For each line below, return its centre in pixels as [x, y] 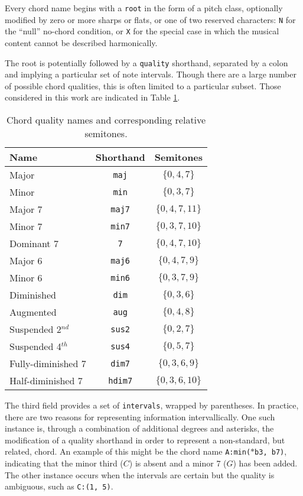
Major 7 [26, 209]
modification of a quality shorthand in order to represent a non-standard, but [145, 440]
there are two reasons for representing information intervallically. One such [140, 416]
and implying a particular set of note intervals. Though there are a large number [151, 74]
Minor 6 [26, 278]
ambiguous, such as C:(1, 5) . [59, 486]
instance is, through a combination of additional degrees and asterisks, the [139, 428]
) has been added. [265, 463]
